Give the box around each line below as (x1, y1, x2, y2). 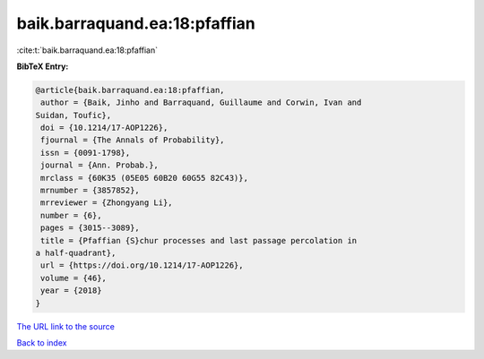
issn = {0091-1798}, (40, 148, 131, 158)
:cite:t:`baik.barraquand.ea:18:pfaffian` (16, 45, 159, 56)
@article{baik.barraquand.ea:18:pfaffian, (35, 85, 225, 95)
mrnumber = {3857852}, (40, 185, 141, 196)
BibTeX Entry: (16, 61, 69, 72)
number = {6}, (40, 210, 102, 220)
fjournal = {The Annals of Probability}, (40, 135, 225, 145)
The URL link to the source (16, 321, 116, 331)
